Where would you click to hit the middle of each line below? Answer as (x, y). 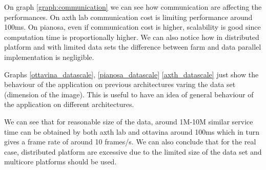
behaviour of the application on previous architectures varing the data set (120, 84)
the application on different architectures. (69, 104)
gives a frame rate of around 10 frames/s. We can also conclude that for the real (130, 142)
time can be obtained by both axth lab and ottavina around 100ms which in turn (132, 131)
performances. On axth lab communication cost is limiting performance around (128, 17)
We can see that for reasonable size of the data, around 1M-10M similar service (129, 121)
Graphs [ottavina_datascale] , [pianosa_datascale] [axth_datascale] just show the (131, 74)
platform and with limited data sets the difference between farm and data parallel (133, 47)
